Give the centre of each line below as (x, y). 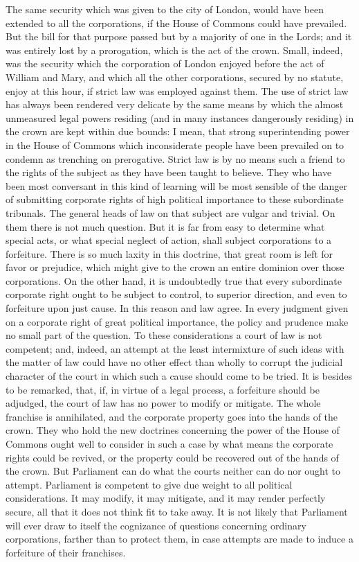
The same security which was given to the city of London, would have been (165, 9)
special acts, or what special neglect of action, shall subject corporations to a (169, 240)
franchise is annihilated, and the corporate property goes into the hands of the (172, 416)
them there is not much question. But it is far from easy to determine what (165, 226)
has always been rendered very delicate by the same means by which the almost (175, 104)
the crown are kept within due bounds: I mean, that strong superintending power (178, 131)
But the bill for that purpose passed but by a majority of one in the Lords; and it (179, 36)
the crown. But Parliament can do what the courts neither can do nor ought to (173, 471)
